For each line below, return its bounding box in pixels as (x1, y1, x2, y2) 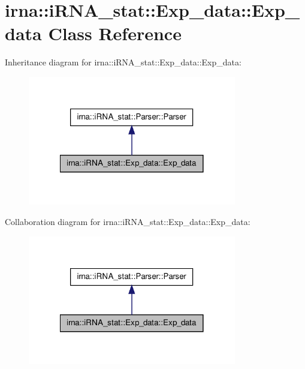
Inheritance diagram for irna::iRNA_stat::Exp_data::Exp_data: (5, 56, 241, 68)
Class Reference (48, 21, 182, 46)
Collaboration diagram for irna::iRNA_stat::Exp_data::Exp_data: (5, 215, 250, 228)
